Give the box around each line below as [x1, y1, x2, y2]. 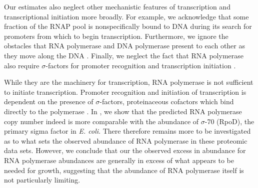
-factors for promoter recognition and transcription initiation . [45, 60, 236, 70]
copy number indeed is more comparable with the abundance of [4, 116, 199, 126]
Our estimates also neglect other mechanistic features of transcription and [4, 1, 230, 11]
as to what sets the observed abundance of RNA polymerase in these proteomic [4, 135, 247, 146]
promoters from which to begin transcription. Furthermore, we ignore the [4, 30, 228, 41]
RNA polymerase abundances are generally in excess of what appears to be [4, 155, 234, 165]
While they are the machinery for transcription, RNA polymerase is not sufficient [4, 77, 253, 87]
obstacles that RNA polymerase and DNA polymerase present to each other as [4, 40, 245, 51]
